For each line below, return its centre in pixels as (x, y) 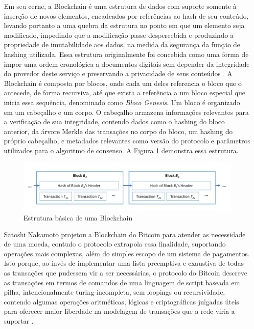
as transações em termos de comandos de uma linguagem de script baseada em (122, 282)
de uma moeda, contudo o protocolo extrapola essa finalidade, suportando (115, 244)
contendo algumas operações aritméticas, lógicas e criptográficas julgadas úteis (122, 301)
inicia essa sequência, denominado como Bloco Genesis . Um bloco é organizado (122, 102)
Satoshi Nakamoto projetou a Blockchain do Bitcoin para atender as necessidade (125, 234)
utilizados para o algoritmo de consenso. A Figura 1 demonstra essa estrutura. (121, 150)
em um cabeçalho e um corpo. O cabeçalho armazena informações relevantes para (127, 112)
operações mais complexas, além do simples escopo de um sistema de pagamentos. (127, 253)
